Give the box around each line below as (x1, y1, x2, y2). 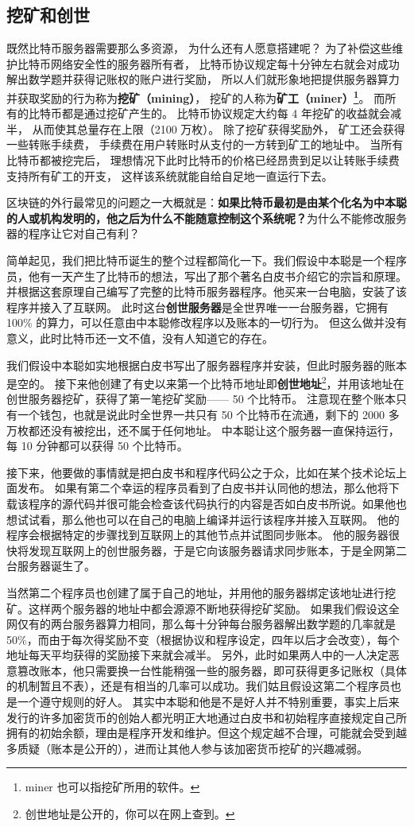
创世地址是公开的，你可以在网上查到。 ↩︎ (25, 806, 235, 822)
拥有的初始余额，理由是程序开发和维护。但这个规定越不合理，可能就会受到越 (6, 724, 407, 741)
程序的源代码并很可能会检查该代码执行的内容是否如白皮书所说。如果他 (28, 495, 396, 511)
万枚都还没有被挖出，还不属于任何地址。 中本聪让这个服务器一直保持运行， (6, 421, 400, 438)
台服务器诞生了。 (6, 557, 95, 574)
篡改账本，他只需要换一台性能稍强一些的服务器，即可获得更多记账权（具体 (17, 662, 407, 678)
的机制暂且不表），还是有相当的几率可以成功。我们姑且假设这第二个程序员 (6, 678, 390, 694)
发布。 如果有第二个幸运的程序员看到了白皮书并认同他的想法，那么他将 (17, 480, 389, 496)
